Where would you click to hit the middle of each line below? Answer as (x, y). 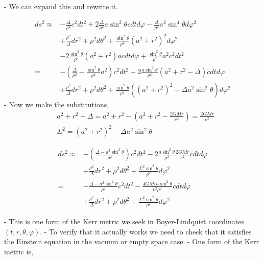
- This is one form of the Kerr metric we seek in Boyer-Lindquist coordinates (124, 221)
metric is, (19, 251)
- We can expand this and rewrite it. (61, 6)
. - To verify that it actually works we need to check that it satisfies (146, 231)
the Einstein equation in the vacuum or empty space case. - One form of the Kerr (132, 241)
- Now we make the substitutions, (57, 104)
